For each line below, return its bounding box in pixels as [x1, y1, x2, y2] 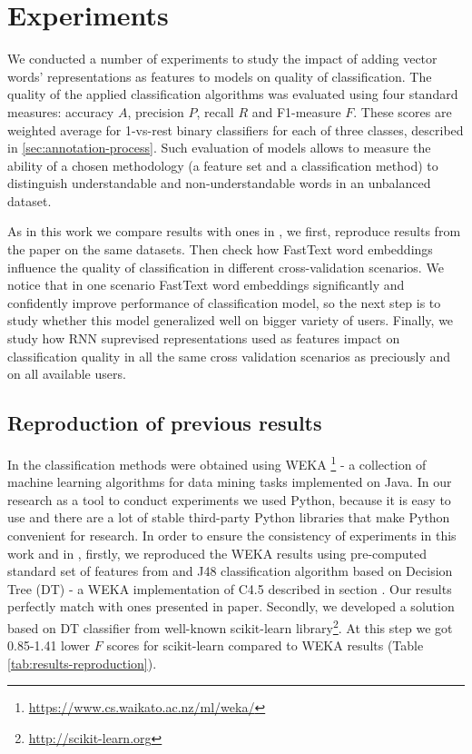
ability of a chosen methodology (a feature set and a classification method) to [7, 155, 438, 174]
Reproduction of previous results [7, 409, 322, 437]
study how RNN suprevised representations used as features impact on [7, 329, 400, 348]
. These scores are [353, 102, 452, 121]
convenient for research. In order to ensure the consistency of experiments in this [7, 526, 457, 545]
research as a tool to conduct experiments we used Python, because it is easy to [7, 490, 451, 509]
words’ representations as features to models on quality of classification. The [7, 66, 432, 85]
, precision [127, 102, 184, 121]
